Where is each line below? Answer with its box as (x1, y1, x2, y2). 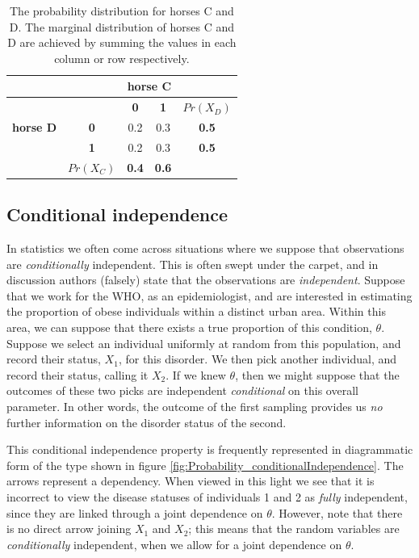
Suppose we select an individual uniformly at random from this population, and (6, 334, 401, 351)
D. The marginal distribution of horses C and (9, 18, 234, 35)
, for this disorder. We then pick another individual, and (118, 350, 397, 367)
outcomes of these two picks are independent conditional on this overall (6, 382, 358, 399)
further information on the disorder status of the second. (6, 413, 287, 430)
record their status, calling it (6, 366, 149, 383)
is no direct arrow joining (6, 520, 132, 537)
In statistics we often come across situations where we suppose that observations (6, 240, 404, 257)
